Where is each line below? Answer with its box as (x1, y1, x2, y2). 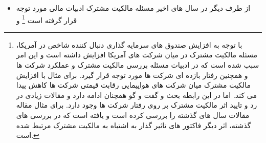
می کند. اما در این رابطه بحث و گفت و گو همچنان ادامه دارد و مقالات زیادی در (16, 89, 257, 100)
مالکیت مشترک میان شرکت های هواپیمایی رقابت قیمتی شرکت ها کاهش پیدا (16, 79, 251, 90)
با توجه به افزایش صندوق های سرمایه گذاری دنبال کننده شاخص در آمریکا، (16, 39, 242, 50)
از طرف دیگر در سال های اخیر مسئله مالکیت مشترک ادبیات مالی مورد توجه (16, 3, 251, 13)
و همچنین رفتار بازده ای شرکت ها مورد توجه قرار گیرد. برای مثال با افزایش (16, 69, 248, 80)
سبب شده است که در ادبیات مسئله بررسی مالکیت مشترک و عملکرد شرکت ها (16, 59, 259, 70)
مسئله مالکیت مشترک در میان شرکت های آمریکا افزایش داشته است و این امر (16, 49, 257, 60)
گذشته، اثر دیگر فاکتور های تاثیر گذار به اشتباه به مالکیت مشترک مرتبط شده (16, 119, 251, 130)
